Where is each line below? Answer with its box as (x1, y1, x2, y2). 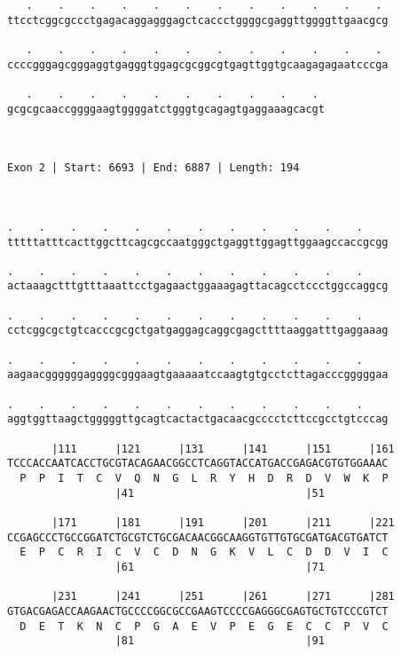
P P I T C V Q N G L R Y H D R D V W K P (20, 472, 389, 485)
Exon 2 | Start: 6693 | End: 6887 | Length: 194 (7, 162, 300, 175)
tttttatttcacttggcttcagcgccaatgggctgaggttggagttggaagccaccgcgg (7, 235, 389, 248)
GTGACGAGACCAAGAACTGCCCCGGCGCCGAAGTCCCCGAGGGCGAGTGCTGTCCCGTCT (7, 604, 389, 618)
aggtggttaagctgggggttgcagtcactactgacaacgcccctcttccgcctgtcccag (7, 413, 389, 426)
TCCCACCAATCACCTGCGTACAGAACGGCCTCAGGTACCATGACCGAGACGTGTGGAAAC (7, 457, 389, 470)
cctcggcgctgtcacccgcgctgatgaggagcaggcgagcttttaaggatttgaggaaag (7, 324, 389, 337)
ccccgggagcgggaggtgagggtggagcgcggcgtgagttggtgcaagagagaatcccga (7, 58, 389, 71)
